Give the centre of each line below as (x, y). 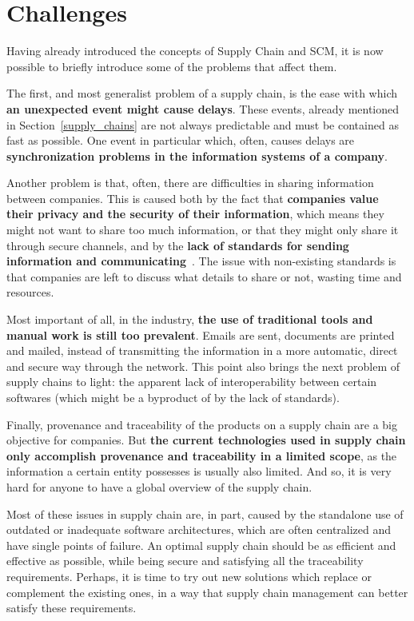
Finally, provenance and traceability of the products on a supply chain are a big (202, 424)
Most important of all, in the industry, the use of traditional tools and (190, 319)
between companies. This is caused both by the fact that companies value (193, 198)
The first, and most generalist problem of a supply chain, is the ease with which (202, 93)
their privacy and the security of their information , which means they (195, 214)
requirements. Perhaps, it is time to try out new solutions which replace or (189, 576)
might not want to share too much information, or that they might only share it (203, 230)
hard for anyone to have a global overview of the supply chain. (159, 486)
